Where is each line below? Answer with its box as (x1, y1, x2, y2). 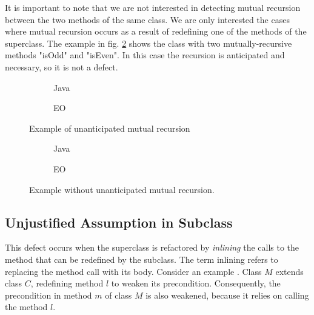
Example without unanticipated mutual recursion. (29, 183, 215, 195)
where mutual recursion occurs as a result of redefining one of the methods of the (5, 25, 307, 38)
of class (105, 288, 132, 301)
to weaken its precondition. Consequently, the (111, 277, 281, 290)
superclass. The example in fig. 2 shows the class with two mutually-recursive (5, 36, 292, 49)
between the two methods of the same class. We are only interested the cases (5, 13, 290, 25)
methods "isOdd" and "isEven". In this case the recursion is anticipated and (5, 49, 285, 61)
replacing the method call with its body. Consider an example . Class (5, 265, 262, 277)
